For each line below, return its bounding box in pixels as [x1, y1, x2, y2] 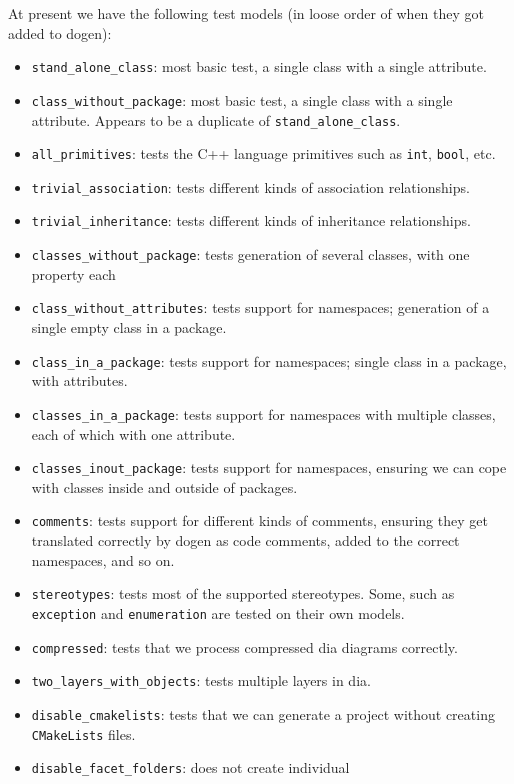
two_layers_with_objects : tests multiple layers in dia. [31, 670, 371, 691]
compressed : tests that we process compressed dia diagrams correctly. [31, 636, 458, 657]
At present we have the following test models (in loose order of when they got [8, 3, 484, 23]
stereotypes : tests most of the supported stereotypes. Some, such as [31, 583, 455, 604]
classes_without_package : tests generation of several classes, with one [31, 244, 470, 265]
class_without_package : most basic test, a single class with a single [31, 89, 453, 110]
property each [31, 263, 116, 284]
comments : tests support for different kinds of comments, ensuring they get [31, 510, 488, 531]
